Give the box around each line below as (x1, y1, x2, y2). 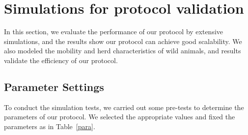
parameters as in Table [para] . (4, 121, 95, 131)
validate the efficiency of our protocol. (4, 55, 118, 65)
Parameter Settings (4, 79, 104, 94)
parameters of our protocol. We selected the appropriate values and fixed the (4, 112, 235, 122)
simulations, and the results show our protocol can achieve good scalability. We (4, 36, 242, 46)
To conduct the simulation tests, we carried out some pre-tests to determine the (4, 102, 244, 112)
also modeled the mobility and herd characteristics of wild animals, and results (4, 45, 241, 56)
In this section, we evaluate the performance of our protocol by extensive (4, 26, 223, 37)
